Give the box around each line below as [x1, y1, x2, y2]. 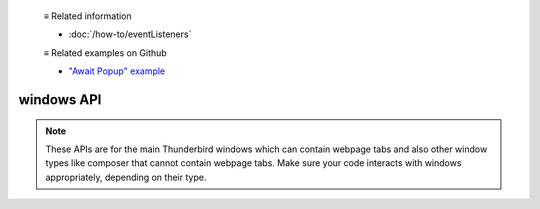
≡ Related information [43, 10, 132, 22]
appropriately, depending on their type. [45, 171, 207, 183]
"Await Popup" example [68, 65, 166, 77]
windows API [18, 91, 102, 108]
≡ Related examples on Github [43, 46, 167, 59]
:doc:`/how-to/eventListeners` [68, 28, 192, 40]
